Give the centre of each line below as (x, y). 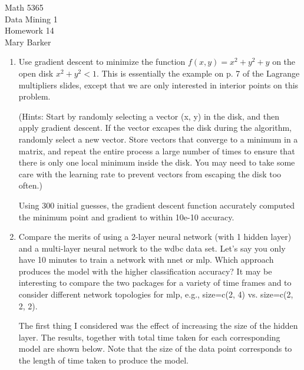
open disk (36, 73)
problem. (34, 96)
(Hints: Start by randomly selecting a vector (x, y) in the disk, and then (149, 116)
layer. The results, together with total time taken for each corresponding (149, 337)
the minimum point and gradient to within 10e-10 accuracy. (126, 217)
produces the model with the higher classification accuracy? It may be (145, 271)
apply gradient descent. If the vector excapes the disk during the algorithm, (155, 128)
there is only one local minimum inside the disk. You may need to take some (157, 162)
